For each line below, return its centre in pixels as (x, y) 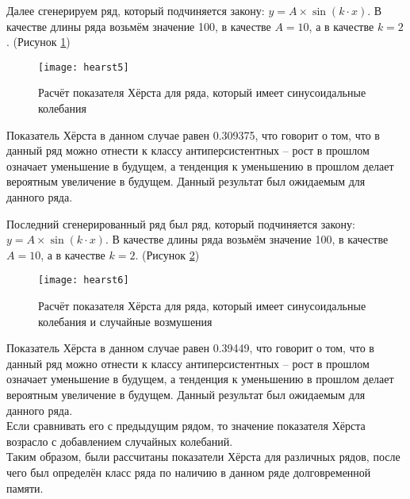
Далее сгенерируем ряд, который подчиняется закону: (136, 10)
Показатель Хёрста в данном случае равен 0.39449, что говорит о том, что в (190, 348)
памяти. (25, 487)
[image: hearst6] (84, 280)
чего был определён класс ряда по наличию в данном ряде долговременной (189, 472)
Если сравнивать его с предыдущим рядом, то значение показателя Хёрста (186, 426)
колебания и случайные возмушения (125, 321)
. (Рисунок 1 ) (38, 42)
